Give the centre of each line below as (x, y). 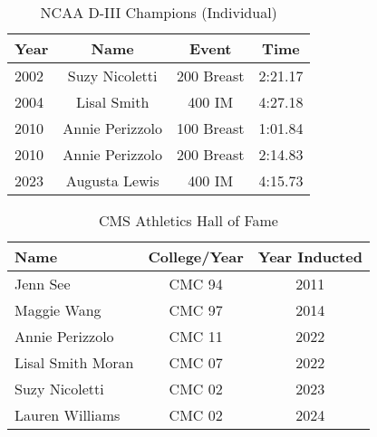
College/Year (196, 256)
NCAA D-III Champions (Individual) (159, 12)
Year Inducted (310, 256)
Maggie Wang (58, 310)
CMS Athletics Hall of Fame (188, 220)
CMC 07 (196, 362)
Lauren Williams (68, 415)
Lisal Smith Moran (74, 362)
